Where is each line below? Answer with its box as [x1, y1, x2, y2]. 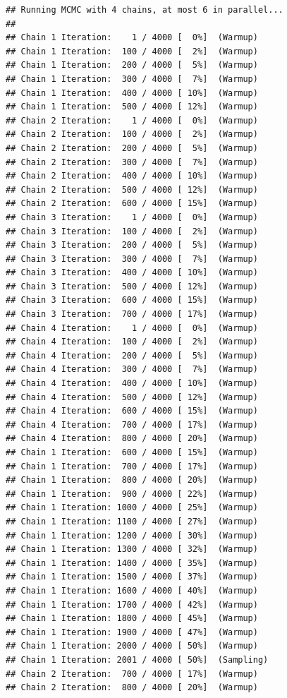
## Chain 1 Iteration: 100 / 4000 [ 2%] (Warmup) [6, 46, 258, 56]
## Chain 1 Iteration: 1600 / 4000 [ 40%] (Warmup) [6, 585, 258, 596]
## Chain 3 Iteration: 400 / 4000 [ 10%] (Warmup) [6, 267, 258, 278]
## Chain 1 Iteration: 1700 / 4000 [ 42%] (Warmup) [6, 599, 258, 610]
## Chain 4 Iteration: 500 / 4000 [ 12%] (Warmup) [6, 392, 258, 402]
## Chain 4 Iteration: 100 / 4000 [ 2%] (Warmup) [6, 337, 258, 347]
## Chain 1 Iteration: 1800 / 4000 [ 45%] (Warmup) [6, 613, 258, 624]
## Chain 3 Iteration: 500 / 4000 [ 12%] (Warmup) [6, 281, 258, 291]
